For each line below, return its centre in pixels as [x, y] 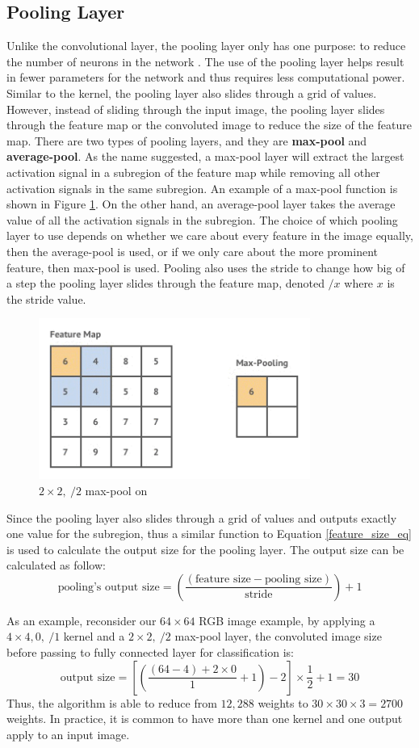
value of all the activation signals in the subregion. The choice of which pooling [202, 219]
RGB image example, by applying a [287, 620]
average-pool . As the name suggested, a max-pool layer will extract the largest [205, 156]
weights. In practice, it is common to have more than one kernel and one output [205, 719]
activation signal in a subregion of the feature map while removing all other [193, 172]
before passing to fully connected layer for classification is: [150, 652]
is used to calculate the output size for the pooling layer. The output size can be [205, 549]
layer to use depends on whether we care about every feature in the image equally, [210, 235]
